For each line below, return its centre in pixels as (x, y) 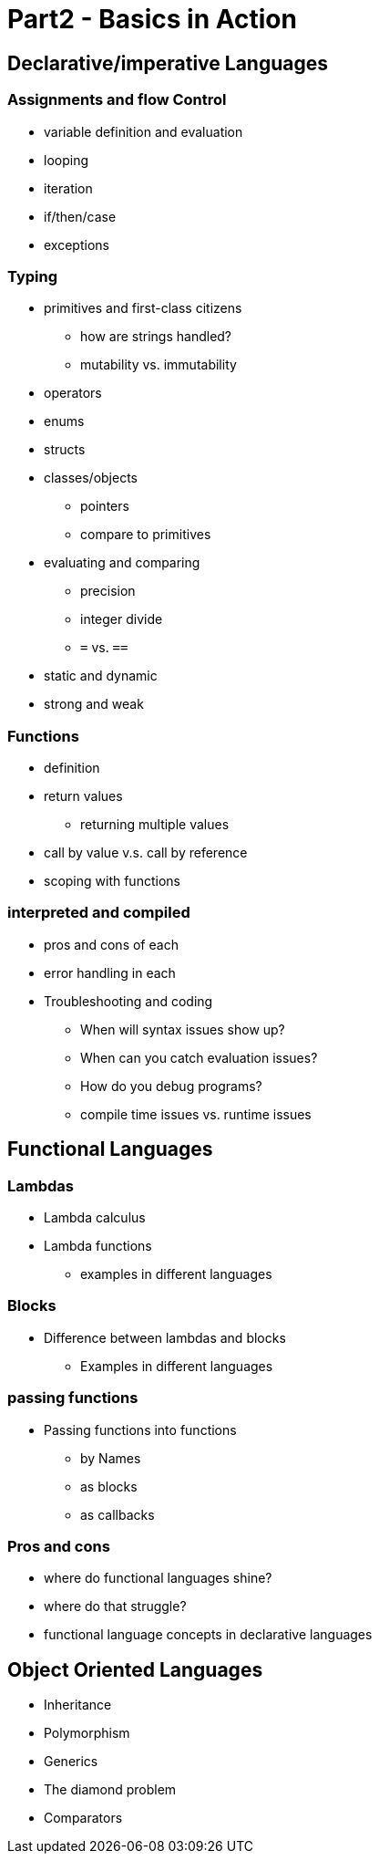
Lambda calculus (95, 1218)
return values (83, 796)
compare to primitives (146, 535)
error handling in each (110, 972)
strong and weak (94, 704)
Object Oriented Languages (135, 1669)
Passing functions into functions (140, 1430)
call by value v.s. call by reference (146, 853)
